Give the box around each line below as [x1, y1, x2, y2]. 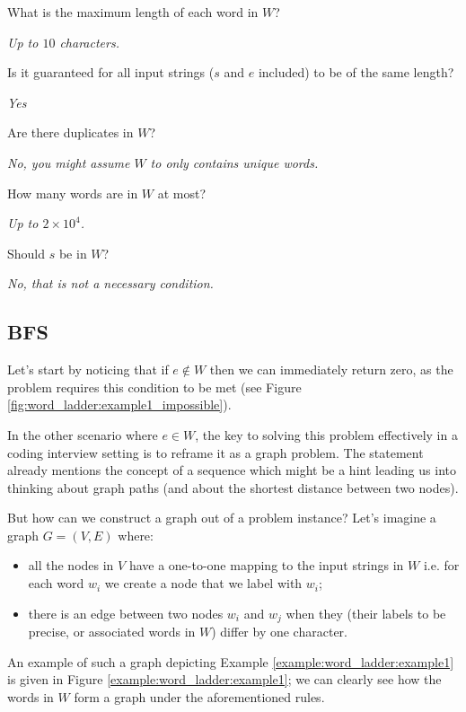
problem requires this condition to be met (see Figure [7, 377, 302, 396]
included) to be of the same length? [258, 63, 454, 82]
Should [7, 243, 46, 262]
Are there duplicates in [7, 123, 134, 142]
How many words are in [7, 183, 138, 202]
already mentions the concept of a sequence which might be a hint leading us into [7, 461, 456, 479]
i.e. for [423, 556, 460, 575]
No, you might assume [7, 153, 130, 171]
